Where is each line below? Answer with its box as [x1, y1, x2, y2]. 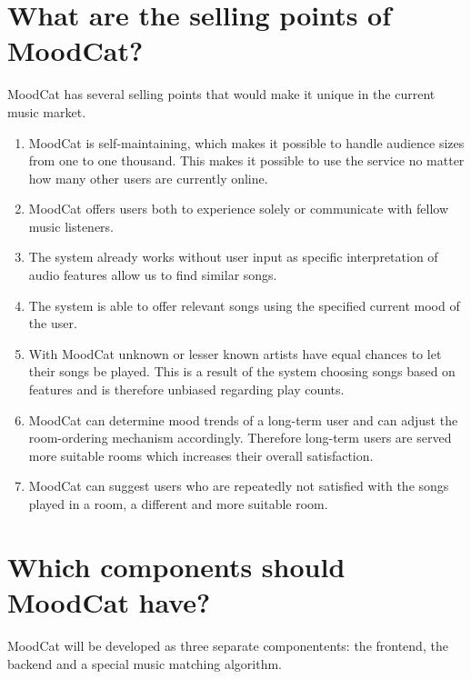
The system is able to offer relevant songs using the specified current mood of [28, 295, 460, 315]
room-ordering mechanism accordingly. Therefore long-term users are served [28, 428, 452, 447]
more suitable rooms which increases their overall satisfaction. [28, 445, 374, 464]
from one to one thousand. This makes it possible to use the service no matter [28, 151, 465, 170]
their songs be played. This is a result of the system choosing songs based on [28, 362, 456, 381]
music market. [7, 102, 86, 121]
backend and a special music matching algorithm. [7, 654, 282, 673]
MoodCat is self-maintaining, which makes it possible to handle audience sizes [28, 133, 465, 152]
